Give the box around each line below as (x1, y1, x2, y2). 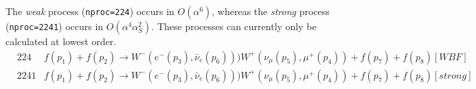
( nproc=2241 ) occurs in (5, 19, 104, 33)
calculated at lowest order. (5, 34, 117, 48)
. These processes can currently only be (151, 19, 317, 33)
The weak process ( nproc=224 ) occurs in (5, 4, 174, 18)
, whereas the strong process (212, 4, 330, 18)
